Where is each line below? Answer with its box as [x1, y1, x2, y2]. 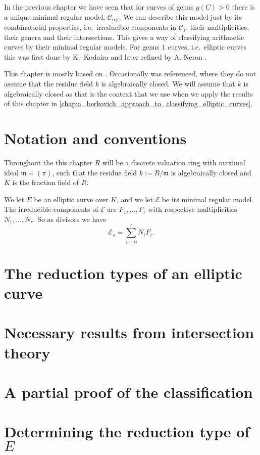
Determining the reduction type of [4, 421, 250, 442]
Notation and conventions [4, 127, 187, 148]
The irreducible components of [4, 204, 98, 214]
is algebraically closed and [171, 167, 251, 177]
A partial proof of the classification [4, 381, 253, 402]
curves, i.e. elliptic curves [168, 41, 246, 52]
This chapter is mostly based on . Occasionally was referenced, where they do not [4, 68, 256, 79]
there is [232, 2, 255, 12]
